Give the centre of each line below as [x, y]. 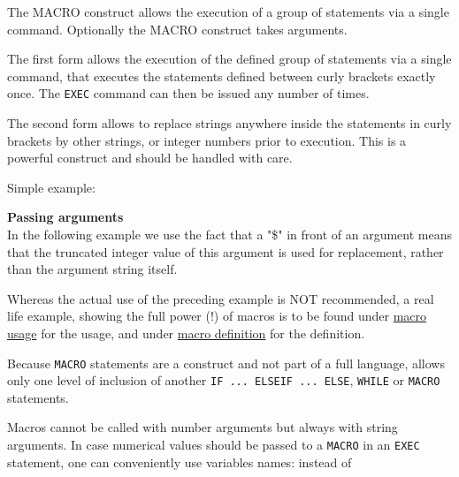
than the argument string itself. [92, 269]
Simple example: [51, 187]
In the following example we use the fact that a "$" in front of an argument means [230, 234]
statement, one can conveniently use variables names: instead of [180, 462]
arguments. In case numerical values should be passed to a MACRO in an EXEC [214, 445]
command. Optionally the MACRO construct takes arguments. [177, 29]
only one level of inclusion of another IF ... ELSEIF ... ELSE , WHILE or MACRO [224, 380]
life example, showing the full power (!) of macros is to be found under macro [217, 316]
